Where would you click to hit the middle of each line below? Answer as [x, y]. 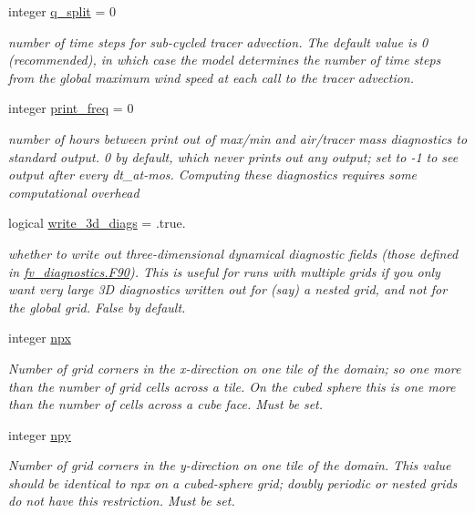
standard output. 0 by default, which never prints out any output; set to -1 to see [233, 156]
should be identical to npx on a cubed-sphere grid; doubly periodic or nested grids [233, 482]
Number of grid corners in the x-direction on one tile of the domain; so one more [235, 368]
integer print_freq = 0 [71, 108]
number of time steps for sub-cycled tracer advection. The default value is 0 [218, 41]
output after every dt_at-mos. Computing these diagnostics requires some [213, 174]
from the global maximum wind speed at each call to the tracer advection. [212, 77]
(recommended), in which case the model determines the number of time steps [225, 60]
